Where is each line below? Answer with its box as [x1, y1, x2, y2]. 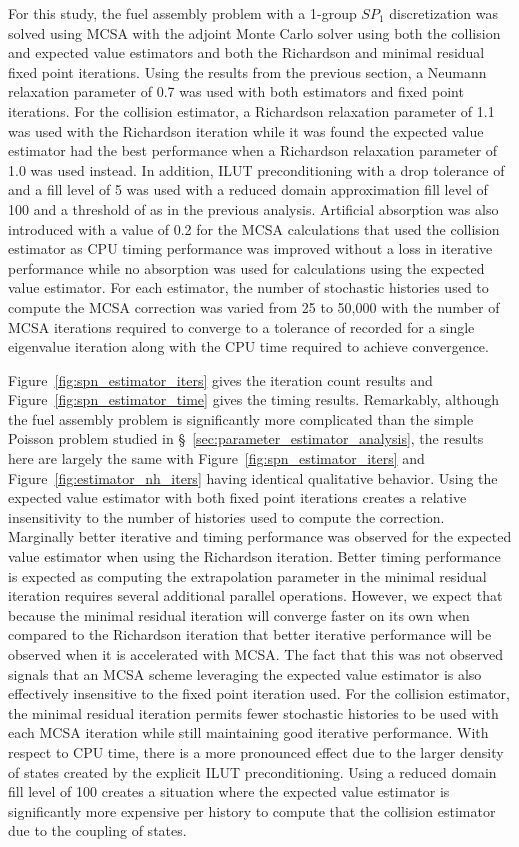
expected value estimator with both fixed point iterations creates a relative [8, 487, 467, 508]
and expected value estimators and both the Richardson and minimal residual [8, 42, 485, 63]
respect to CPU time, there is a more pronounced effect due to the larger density [8, 741, 504, 762]
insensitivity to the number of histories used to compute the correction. [8, 506, 445, 527]
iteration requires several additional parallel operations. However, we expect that [8, 585, 503, 606]
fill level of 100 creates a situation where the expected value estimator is [8, 781, 450, 802]
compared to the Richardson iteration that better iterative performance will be [8, 624, 492, 645]
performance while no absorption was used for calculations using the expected [8, 257, 485, 278]
